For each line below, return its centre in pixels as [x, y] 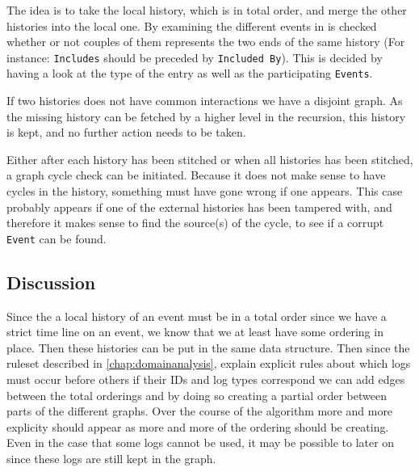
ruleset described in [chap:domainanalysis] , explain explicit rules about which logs [209, 363]
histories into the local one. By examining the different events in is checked [192, 25]
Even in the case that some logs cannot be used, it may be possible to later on [201, 442]
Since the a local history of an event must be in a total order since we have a [197, 316]
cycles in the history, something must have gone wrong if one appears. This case [205, 191]
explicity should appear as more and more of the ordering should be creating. [198, 426]
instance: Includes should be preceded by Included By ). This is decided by [195, 57]
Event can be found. [57, 238]
